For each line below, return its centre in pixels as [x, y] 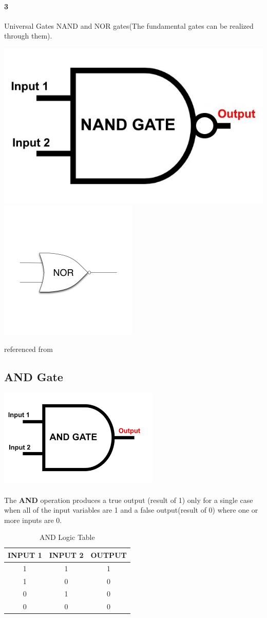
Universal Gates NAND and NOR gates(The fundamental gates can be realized [129, 25]
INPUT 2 [66, 555]
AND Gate [34, 376]
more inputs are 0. [33, 520]
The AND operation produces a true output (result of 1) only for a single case [129, 500]
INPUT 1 [25, 555]
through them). [28, 36]
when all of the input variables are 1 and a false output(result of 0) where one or [131, 510]
